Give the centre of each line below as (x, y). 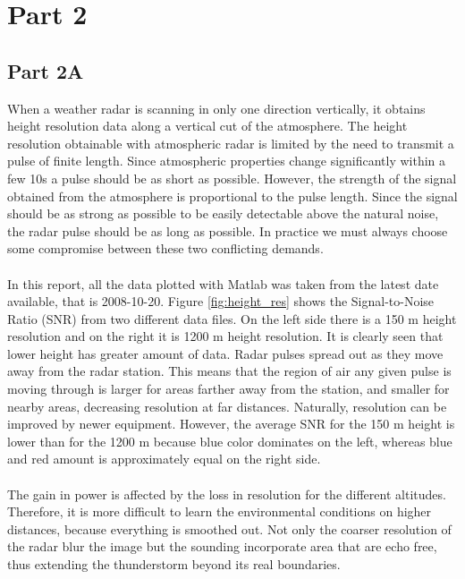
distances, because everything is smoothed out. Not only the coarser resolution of (229, 528)
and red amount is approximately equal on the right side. (164, 459)
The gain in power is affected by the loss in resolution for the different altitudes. (227, 494)
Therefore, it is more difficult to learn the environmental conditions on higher (220, 511)
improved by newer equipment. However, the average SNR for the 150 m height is (231, 424)
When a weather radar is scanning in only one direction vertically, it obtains (216, 108)
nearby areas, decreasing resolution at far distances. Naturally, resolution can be (227, 406)
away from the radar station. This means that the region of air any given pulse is (229, 371)
